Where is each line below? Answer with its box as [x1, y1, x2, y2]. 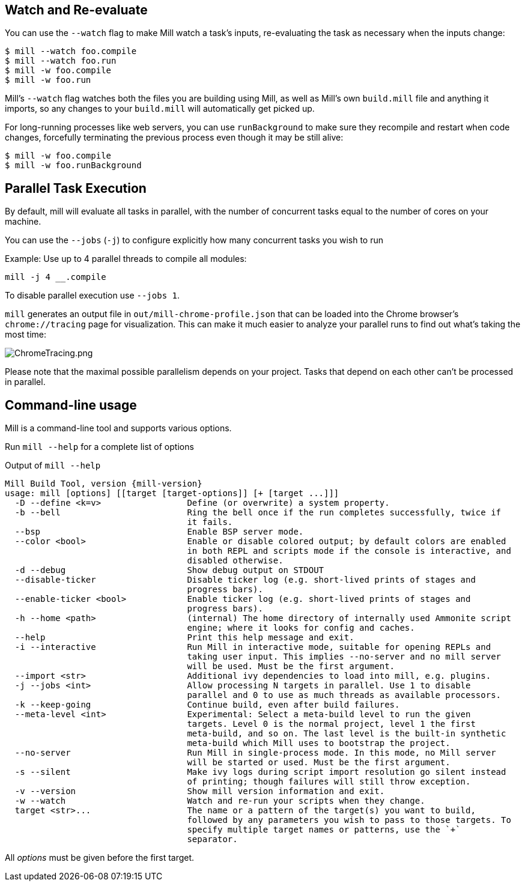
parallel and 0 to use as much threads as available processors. [187, 690, 502, 700]
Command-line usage [5, 397, 137, 413]
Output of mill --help [5, 460, 101, 471]
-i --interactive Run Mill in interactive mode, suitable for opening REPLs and [14, 642, 491, 652]
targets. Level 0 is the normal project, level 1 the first [187, 719, 476, 729]
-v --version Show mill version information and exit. [14, 786, 385, 796]
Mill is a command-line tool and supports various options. [5, 423, 232, 434]
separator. [187, 834, 238, 845]
